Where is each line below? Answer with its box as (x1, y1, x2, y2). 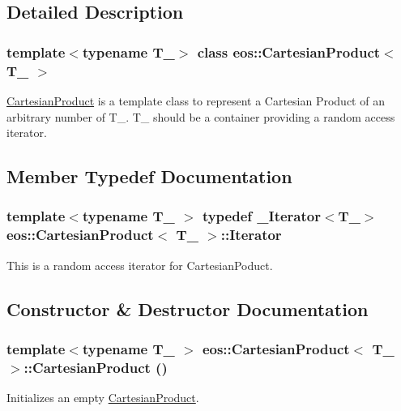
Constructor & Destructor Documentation (6, 296, 369, 321)
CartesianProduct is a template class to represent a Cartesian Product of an (6, 92, 385, 109)
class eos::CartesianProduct (197, 41, 381, 62)
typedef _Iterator (202, 206, 321, 226)
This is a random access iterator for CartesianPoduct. (6, 256, 273, 273)
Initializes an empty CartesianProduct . (6, 389, 199, 406)
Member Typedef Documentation (6, 164, 292, 189)
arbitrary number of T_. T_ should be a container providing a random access (6, 108, 395, 125)
